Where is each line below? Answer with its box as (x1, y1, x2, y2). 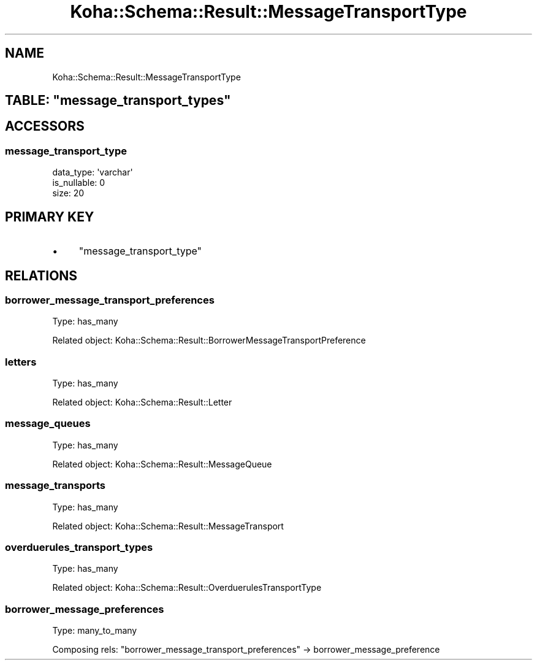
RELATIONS (5, 267, 78, 283)
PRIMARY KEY (5, 209, 94, 225)
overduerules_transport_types (5, 540, 153, 553)
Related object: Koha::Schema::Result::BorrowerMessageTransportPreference (52, 335, 366, 346)
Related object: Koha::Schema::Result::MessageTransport (52, 520, 284, 531)
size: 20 (52, 188, 85, 199)
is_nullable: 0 (52, 177, 105, 188)
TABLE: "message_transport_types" (5, 93, 231, 109)
